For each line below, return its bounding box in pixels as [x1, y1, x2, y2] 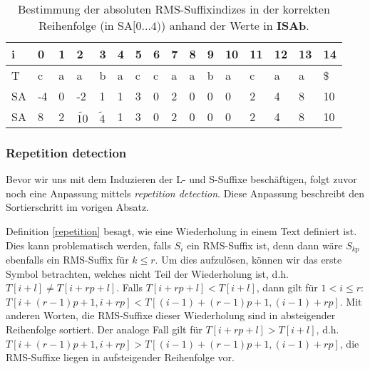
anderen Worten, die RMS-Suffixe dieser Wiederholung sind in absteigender [6, 308, 336, 323]
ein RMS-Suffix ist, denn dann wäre [186, 237, 343, 252]
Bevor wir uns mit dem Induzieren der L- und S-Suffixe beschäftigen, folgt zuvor [6, 172, 357, 187]
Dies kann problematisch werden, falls [6, 237, 171, 252]
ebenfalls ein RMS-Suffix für [6, 252, 129, 267]
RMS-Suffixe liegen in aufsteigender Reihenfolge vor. [6, 350, 235, 365]
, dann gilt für [256, 280, 318, 295]
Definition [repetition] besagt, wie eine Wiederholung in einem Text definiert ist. [6, 224, 357, 238]
